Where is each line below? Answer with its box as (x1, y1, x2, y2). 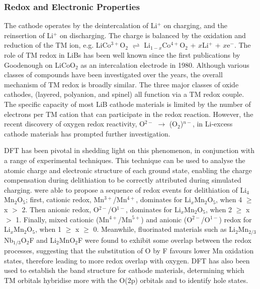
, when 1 (35, 224, 62, 234)
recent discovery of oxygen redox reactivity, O (4, 118, 145, 129)
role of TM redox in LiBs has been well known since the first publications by (4, 50, 240, 60)
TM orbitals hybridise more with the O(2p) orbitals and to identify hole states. (4, 274, 248, 285)
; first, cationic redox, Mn (25, 194, 105, 205)
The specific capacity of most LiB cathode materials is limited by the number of (4, 98, 251, 109)
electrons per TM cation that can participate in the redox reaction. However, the (4, 108, 253, 119)
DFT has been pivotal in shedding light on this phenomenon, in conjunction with (4, 145, 255, 156)
